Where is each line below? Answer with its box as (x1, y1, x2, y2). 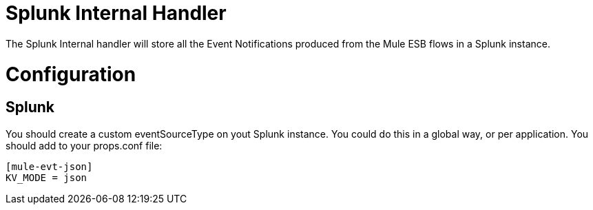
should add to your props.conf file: (6, 139, 163, 151)
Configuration (6, 62, 136, 86)
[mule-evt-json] (6, 160, 93, 172)
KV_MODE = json (6, 171, 87, 183)
